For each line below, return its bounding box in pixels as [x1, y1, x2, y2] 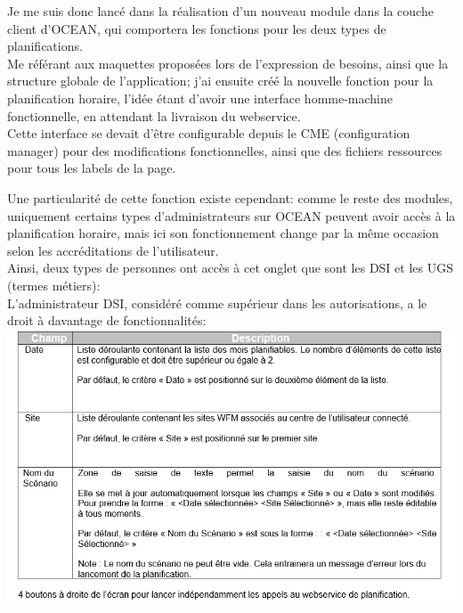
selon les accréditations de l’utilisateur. [7, 241, 219, 259]
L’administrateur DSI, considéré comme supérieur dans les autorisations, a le [7, 293, 427, 312]
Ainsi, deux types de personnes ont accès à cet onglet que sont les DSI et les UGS [7, 258, 453, 277]
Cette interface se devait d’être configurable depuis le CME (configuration [7, 124, 410, 143]
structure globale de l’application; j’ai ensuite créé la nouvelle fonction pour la [7, 71, 434, 90]
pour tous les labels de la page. [7, 159, 176, 177]
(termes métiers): [7, 275, 101, 294]
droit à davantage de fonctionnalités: [7, 311, 207, 330]
